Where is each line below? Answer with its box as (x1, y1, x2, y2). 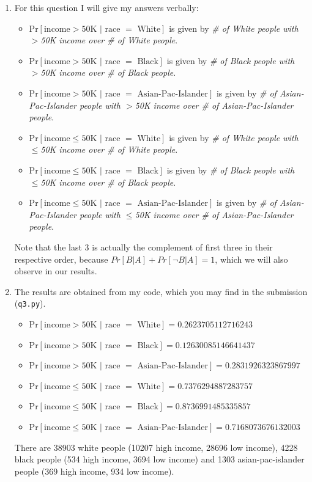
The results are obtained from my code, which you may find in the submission (14, 285, 308, 298)
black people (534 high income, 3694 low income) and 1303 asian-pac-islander (14, 453, 305, 466)
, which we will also (215, 252, 288, 265)
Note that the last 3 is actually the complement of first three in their (14, 240, 273, 253)
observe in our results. (14, 265, 97, 277)
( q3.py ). (14, 297, 46, 310)
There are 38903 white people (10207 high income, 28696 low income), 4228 (14, 440, 298, 453)
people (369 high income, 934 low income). (14, 464, 174, 477)
